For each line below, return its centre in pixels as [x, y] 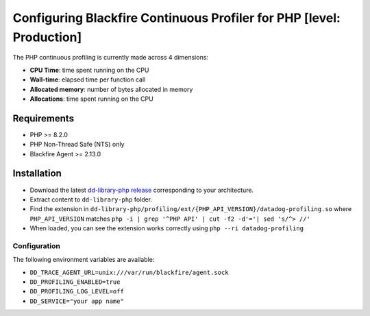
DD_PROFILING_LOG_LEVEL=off [77, 292]
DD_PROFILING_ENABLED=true [75, 282]
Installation [37, 174]
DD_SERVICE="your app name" [77, 301]
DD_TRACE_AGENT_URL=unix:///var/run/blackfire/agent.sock [129, 272]
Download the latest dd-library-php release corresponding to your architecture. [141, 190]
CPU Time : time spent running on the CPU [89, 70]
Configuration [37, 245]
